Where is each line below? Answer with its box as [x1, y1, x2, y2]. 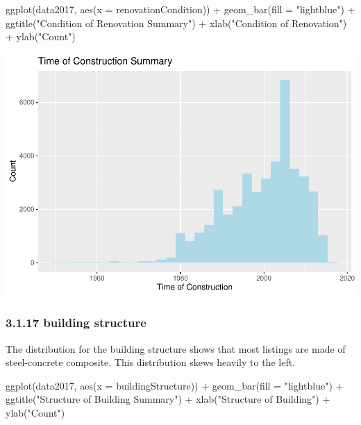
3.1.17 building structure [6, 314, 146, 331]
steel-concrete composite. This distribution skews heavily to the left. [6, 355, 296, 369]
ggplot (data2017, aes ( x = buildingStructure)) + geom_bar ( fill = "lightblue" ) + [6, 378, 344, 392]
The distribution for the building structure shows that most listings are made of [6, 341, 346, 356]
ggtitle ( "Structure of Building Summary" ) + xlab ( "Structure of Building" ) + [6, 392, 330, 406]
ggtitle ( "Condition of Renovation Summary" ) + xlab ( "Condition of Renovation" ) [6, 15, 347, 30]
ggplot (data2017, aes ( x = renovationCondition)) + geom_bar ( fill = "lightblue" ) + [6, 2, 355, 16]
